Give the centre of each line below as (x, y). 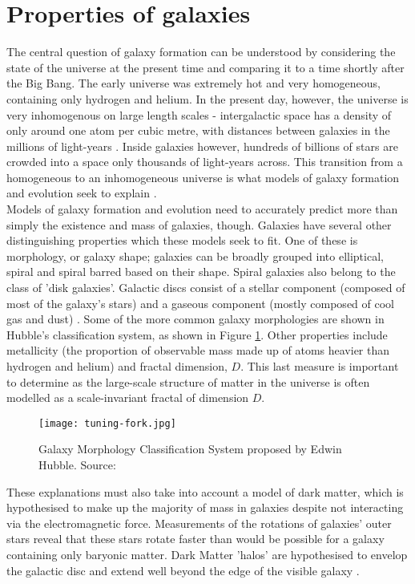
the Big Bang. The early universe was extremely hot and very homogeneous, (194, 83)
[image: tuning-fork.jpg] (107, 423)
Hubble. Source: (77, 465)
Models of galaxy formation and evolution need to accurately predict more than (202, 209)
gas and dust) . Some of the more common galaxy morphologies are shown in (195, 319)
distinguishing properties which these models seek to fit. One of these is (182, 240)
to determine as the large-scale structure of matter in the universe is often (188, 381)
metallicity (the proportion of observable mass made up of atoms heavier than (198, 350)
